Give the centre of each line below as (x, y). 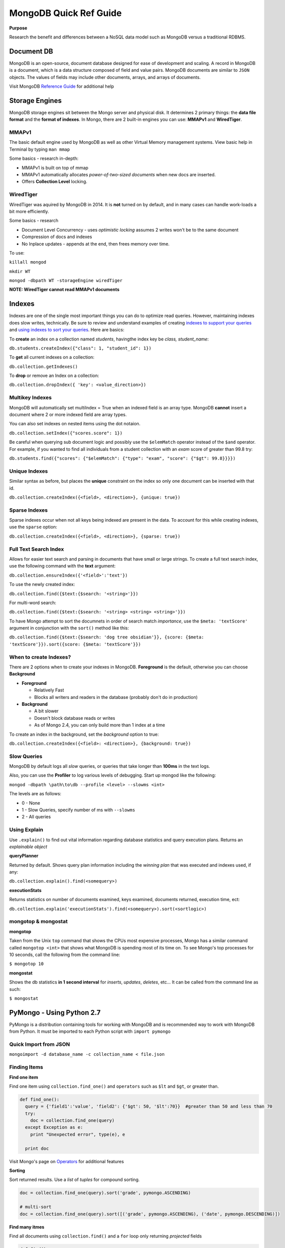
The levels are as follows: (35, 794)
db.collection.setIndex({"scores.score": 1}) (66, 433)
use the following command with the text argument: (62, 566)
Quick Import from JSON (39, 1044)
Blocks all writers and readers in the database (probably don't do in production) (116, 697)
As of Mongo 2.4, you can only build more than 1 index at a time (100, 725)
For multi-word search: (33, 603)
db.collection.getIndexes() (44, 366)
